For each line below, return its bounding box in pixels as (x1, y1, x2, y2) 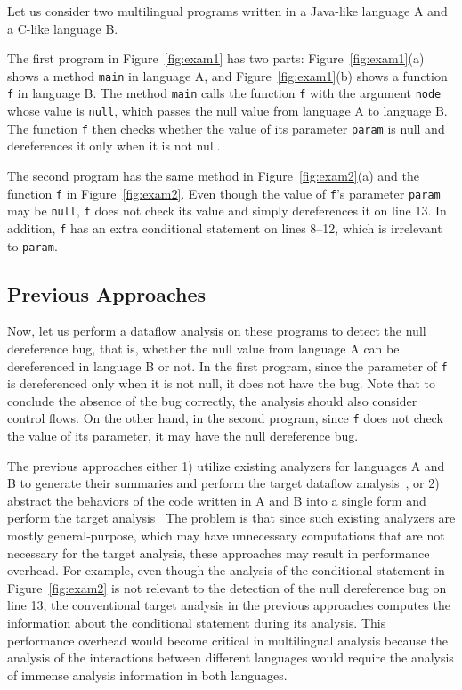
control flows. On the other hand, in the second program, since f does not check (7, 409, 443, 427)
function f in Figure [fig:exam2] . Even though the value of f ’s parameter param (7, 183, 441, 202)
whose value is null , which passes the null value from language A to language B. (7, 101, 448, 120)
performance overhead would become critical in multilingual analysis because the (7, 630, 449, 649)
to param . (7, 236, 58, 255)
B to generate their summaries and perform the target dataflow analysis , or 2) (7, 474, 440, 492)
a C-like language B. (7, 19, 118, 37)
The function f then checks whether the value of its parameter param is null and (7, 118, 445, 137)
